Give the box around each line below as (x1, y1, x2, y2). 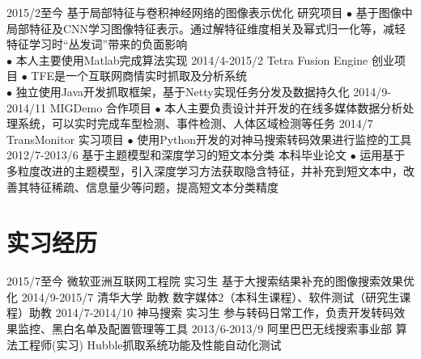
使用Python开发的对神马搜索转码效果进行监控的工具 (137, 130, 412, 147)
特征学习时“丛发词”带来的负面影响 (6, 36, 188, 53)
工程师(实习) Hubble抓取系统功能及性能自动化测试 (17, 336, 282, 353)
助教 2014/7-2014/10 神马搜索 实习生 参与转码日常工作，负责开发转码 (28, 304, 394, 321)
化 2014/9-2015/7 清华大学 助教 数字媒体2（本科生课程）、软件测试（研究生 (6, 288, 400, 305)
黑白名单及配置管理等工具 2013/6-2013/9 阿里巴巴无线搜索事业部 (51, 320, 393, 337)
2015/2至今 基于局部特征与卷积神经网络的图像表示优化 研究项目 (6, 4, 343, 20)
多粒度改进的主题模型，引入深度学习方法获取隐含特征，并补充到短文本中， (6, 162, 403, 179)
